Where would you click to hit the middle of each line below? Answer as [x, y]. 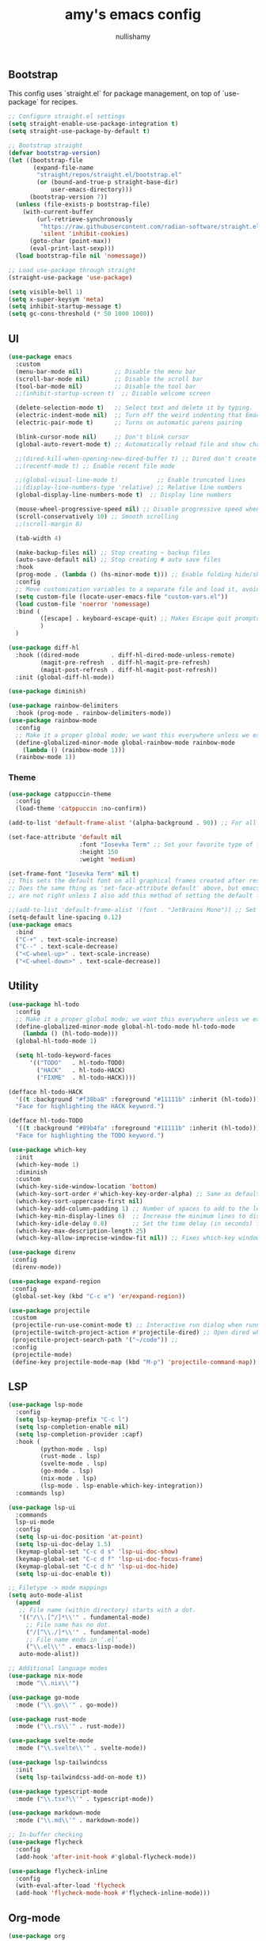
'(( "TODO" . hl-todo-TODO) [77, 1063]
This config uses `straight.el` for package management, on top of [114, 93]
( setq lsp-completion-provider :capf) [80, 1434]
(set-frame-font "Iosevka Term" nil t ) [74, 874]
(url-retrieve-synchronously [85, 219]
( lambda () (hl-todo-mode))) [70, 1034]
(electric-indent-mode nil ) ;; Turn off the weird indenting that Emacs [139, 416]
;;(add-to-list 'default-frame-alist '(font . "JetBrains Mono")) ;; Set [133, 910]
